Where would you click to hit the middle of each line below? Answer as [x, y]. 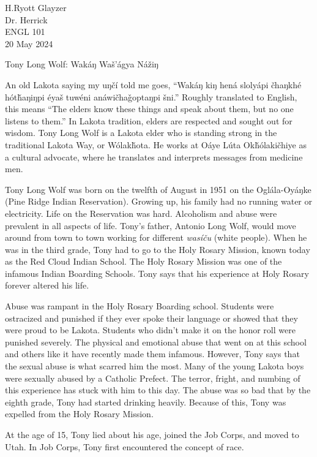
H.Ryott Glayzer [36, 7]
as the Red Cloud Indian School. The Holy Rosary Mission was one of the [144, 261]
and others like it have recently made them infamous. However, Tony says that [152, 354]
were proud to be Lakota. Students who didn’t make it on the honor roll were [150, 330]
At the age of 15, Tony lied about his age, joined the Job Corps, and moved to [152, 434]
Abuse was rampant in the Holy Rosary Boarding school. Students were [140, 306]
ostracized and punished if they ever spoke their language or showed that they [151, 318]
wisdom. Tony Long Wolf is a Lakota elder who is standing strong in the [141, 133]
